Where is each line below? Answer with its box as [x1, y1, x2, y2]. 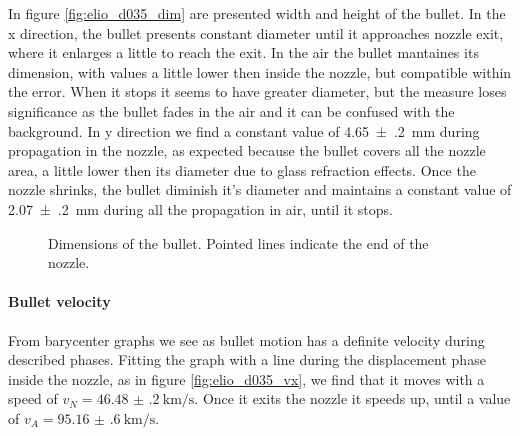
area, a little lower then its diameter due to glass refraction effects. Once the [8, 159, 476, 180]
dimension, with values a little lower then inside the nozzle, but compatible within [8, 61, 512, 82]
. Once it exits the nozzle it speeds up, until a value [194, 388, 511, 409]
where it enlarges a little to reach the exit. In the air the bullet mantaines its [8, 42, 479, 63]
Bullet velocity [8, 291, 111, 312]
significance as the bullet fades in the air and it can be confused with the [8, 100, 455, 121]
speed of [8, 388, 58, 409]
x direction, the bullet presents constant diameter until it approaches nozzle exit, [8, 22, 504, 43]
